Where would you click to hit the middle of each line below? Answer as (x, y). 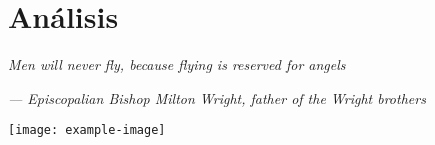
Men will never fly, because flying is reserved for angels (177, 64)
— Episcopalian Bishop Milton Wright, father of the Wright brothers (217, 97)
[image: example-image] (87, 130)
